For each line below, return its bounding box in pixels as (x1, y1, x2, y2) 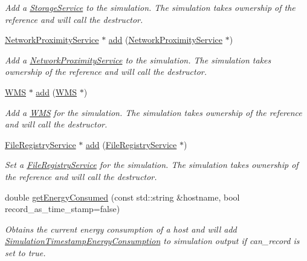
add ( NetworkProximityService (108, 33, 222, 46)
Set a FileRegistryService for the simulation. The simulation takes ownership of (5, 158, 299, 171)
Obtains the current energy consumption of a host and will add (5, 222, 237, 235)
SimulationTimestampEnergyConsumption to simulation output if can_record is (5, 234, 300, 247)
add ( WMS (36, 85, 77, 98)
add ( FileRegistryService (85, 138, 177, 150)
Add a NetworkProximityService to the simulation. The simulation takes (5, 53, 271, 66)
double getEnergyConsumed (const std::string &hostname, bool (5, 190, 240, 203)
